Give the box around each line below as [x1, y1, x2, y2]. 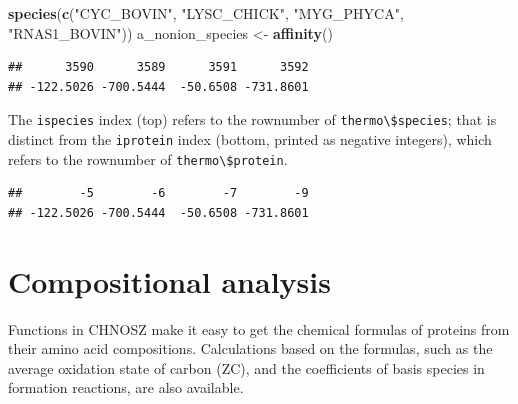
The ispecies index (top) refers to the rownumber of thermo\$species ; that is [8, 109, 497, 130]
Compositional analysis [8, 260, 331, 301]
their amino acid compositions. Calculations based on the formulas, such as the [8, 338, 493, 359]
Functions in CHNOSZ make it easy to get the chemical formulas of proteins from [8, 318, 510, 339]
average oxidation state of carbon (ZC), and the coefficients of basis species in [8, 357, 485, 378]
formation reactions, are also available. [8, 377, 244, 398]
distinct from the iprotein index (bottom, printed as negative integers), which [8, 129, 492, 150]
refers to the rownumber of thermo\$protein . [8, 148, 288, 169]
